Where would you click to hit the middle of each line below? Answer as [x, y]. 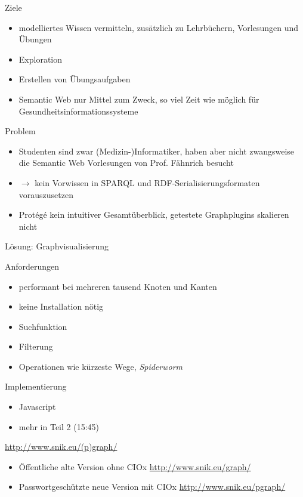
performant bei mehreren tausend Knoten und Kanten [118, 286]
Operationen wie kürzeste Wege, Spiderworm [101, 366]
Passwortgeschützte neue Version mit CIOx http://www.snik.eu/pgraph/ [152, 487]
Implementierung [36, 386]
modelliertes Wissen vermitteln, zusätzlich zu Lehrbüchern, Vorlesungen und [159, 27]
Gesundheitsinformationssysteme [78, 111]
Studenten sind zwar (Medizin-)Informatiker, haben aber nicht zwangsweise [157, 151]
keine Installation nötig [61, 306]
